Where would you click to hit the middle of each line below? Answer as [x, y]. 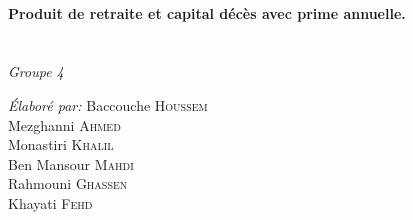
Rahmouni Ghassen [68, 183]
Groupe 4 [36, 71]
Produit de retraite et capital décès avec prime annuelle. [207, 12]
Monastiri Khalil [61, 144]
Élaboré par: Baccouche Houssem [108, 104]
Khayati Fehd [50, 202]
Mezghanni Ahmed [64, 124]
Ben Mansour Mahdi [71, 163]
